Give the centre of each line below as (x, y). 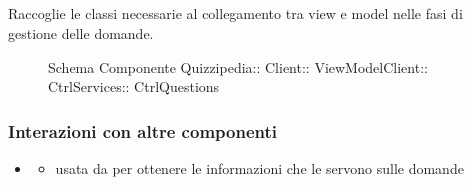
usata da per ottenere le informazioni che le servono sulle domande (259, 167)
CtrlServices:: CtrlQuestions (134, 86)
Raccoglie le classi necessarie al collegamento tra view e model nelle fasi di (235, 13)
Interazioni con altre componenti (142, 130)
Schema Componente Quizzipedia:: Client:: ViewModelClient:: (238, 66)
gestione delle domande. (81, 32)
